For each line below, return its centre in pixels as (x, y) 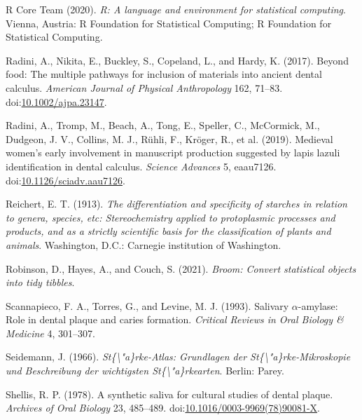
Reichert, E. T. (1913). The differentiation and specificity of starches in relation (176, 204)
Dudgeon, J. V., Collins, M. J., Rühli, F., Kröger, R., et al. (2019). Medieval (169, 138)
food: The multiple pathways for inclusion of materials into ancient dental (164, 74)
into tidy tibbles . (40, 282)
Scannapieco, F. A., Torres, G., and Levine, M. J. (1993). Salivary (147, 305)
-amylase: (318, 305)
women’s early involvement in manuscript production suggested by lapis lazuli (173, 153)
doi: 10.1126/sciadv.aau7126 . (65, 180)
